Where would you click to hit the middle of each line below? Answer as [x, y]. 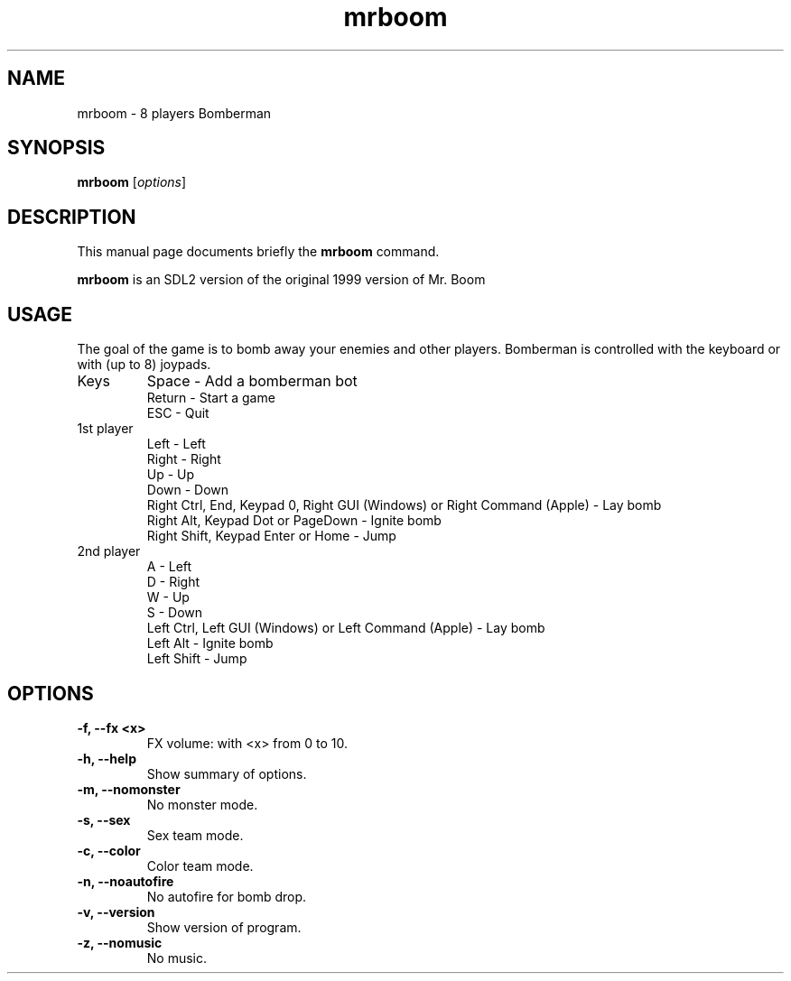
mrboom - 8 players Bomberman [174, 113]
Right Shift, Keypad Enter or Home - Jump [271, 536]
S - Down [175, 613]
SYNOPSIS [56, 148]
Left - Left [176, 444]
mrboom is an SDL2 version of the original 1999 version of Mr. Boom [281, 280]
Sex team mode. [195, 835]
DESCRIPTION [72, 217]
